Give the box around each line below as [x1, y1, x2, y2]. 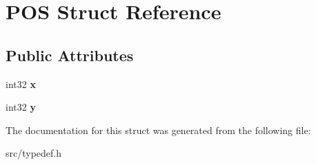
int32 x [6, 76, 36, 91]
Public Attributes [6, 44, 134, 65]
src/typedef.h [6, 146, 62, 160]
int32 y [6, 100, 36, 114]
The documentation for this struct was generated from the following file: [6, 122, 311, 137]
